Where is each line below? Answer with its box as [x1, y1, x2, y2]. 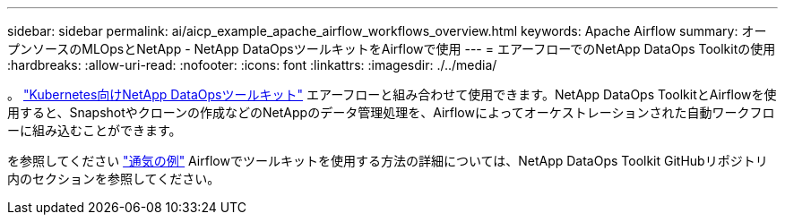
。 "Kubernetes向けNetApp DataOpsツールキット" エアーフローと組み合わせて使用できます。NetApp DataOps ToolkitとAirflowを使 [7, 87, 777, 102]
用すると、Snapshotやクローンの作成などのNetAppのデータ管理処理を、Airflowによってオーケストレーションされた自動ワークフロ [7, 105, 775, 120]
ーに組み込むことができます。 [7, 123, 182, 138]
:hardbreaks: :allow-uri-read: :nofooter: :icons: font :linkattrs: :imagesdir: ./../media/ [7, 57, 497, 73]
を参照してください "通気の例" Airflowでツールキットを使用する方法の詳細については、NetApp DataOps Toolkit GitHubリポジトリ [7, 153, 768, 168]
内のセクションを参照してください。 [7, 171, 220, 186]
